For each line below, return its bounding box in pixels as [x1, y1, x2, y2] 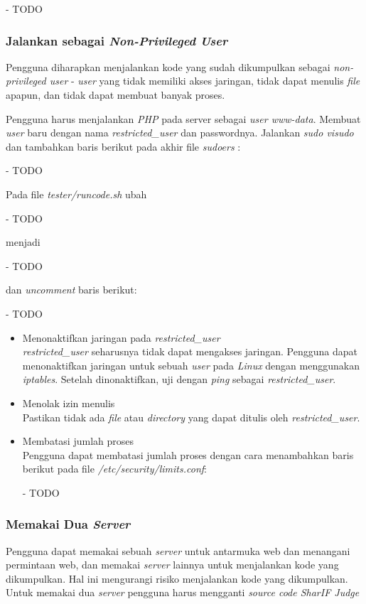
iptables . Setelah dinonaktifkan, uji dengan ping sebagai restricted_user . [22, 372, 336, 387]
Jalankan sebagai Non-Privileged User [6, 31, 228, 49]
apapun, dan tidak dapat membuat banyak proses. [6, 87, 225, 102]
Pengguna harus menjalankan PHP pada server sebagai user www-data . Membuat [6, 111, 361, 126]
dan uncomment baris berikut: [6, 282, 137, 297]
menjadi [6, 234, 41, 249]
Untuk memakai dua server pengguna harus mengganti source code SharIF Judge [6, 585, 360, 600]
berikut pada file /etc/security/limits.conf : [22, 461, 207, 476]
